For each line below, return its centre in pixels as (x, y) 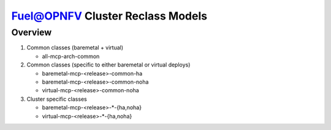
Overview (32, 32)
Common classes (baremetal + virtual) (75, 48)
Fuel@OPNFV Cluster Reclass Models (109, 16)
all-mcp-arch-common (71, 56)
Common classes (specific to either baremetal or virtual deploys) (108, 65)
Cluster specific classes (57, 99)
